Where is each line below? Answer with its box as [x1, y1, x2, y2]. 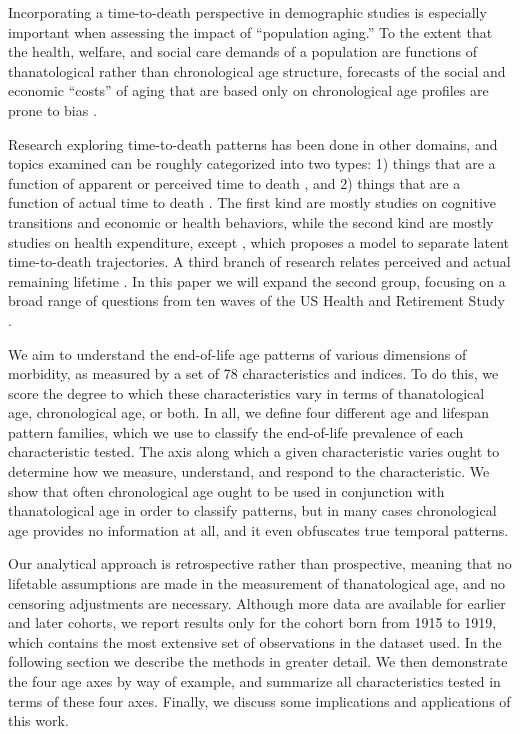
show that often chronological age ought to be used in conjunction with [8, 480, 445, 501]
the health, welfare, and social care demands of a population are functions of [8, 41, 477, 62]
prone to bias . [8, 99, 97, 120]
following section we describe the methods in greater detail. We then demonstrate [8, 651, 508, 672]
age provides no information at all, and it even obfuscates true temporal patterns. [8, 519, 509, 540]
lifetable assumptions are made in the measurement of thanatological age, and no [8, 573, 505, 594]
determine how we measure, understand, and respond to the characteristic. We [8, 461, 490, 482]
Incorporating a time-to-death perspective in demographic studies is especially [8, 2, 487, 22]
